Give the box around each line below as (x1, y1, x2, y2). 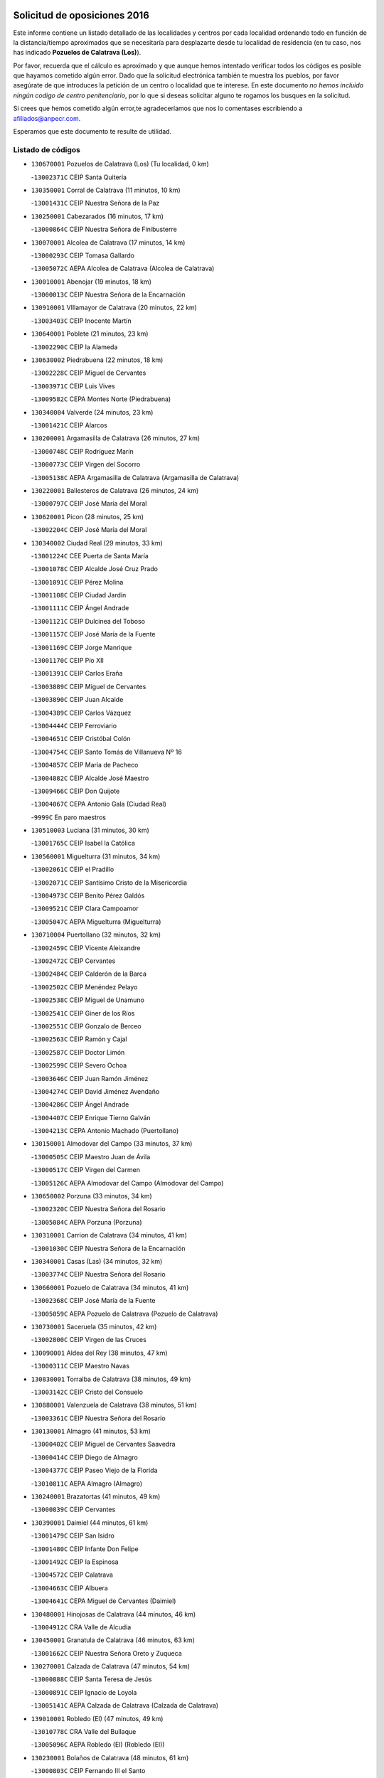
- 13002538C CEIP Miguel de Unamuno (31, 996, 145, 1004)
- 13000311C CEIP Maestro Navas (31, 1362, 129, 1370)
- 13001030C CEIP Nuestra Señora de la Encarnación (31, 1244, 186, 1252)
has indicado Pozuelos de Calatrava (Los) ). (13, 48, 142, 57)
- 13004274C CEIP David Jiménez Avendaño (31, 1087, 160, 1095)
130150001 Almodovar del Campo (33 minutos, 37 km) (31, 1139, 193, 1148)
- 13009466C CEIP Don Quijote (31, 787, 120, 795)
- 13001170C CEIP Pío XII (31, 656, 105, 665)
